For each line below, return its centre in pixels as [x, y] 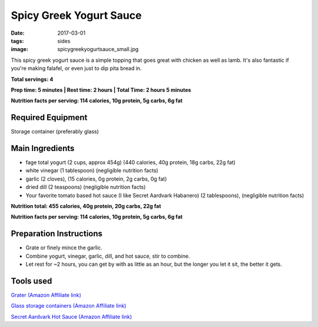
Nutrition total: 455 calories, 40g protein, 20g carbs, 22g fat [86, 206]
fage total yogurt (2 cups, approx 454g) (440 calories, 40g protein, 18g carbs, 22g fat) [130, 162]
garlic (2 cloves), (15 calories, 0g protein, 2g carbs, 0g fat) [96, 179]
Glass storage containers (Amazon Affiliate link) [69, 306]
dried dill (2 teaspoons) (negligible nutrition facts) [86, 187]
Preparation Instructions [57, 234]
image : [20, 49]
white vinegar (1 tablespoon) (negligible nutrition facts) [92, 171]
